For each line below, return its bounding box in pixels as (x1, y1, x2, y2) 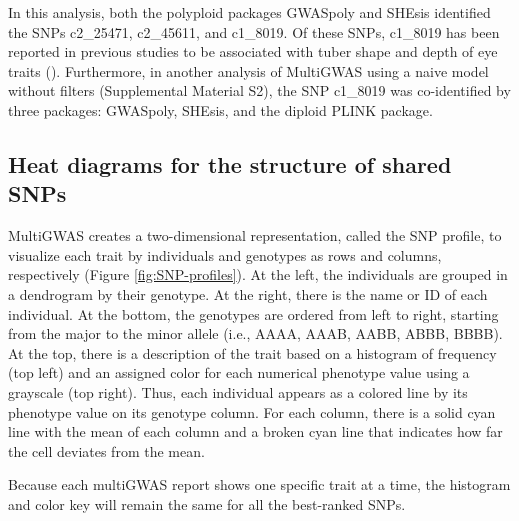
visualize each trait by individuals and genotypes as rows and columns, (8, 244, 442, 265)
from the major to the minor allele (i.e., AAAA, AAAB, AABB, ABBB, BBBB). (8, 323, 503, 344)
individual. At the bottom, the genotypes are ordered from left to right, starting (8, 303, 499, 324)
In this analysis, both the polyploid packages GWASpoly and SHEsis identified (8, 2, 491, 22)
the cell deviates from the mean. (8, 440, 205, 461)
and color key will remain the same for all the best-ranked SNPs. (8, 493, 406, 514)
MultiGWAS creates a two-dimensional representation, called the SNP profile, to (8, 225, 502, 246)
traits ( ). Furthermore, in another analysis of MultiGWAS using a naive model (8, 60, 489, 81)
